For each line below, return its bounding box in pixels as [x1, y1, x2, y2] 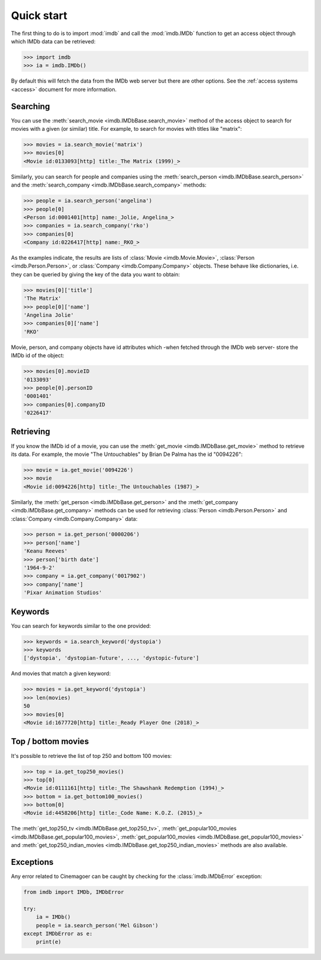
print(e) [36, 939, 62, 945]
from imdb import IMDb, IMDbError [23, 889, 124, 896]
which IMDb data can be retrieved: [11, 37, 96, 45]
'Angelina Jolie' [23, 311, 74, 318]
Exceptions [11, 857, 53, 867]
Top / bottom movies [11, 736, 89, 747]
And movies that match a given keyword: [11, 670, 111, 677]
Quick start [11, 9, 68, 22]
